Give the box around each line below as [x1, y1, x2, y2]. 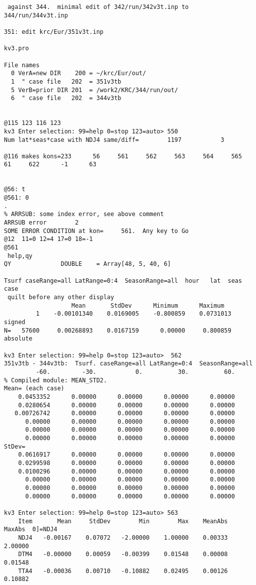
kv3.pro [4, 45, 29, 52]
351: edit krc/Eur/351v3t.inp [4, 28, 104, 35]
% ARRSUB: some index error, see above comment [4, 211, 164, 218]
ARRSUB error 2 [4, 219, 79, 227]
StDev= [4, 443, 25, 450]
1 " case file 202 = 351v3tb [11, 78, 122, 85]
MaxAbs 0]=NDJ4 [4, 526, 58, 533]
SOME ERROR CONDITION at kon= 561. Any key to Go [4, 227, 189, 234]
